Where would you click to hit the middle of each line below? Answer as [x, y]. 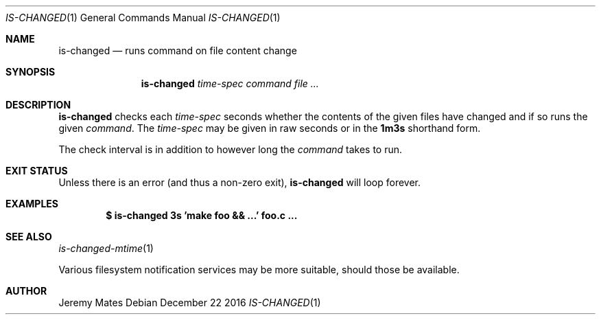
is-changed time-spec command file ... [230, 83]
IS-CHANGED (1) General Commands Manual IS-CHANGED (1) [143, 18]
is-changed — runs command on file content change [178, 50]
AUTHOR [26, 291]
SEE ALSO [29, 237]
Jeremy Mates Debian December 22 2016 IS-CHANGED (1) [190, 302]
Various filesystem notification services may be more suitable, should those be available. [259, 270]
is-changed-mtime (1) [106, 248]
